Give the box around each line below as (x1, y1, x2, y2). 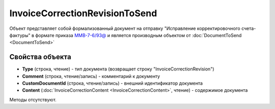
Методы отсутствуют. (9, 96, 57, 102)
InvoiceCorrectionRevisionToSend (9, 8, 157, 19)
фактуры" (9, 32, 31, 38)
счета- (241, 25, 256, 31)
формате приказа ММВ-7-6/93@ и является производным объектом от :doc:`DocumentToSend (35, 32, 242, 38)
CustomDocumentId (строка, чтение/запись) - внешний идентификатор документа (22, 80, 203, 86)
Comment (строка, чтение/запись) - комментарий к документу (22, 73, 160, 79)
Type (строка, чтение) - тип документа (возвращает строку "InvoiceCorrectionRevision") (22, 66, 214, 72)
